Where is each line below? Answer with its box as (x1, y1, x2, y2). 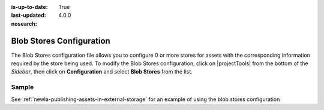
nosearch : (11, 20, 37, 27)
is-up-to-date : (11, 4, 48, 10)
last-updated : (11, 12, 46, 19)
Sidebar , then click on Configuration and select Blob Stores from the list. (11, 68, 193, 75)
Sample (11, 83, 34, 91)
